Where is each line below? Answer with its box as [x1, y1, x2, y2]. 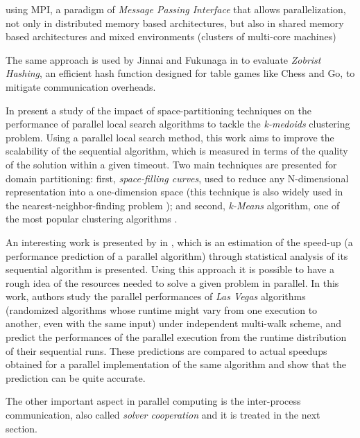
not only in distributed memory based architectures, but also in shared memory [6, 15, 344, 30]
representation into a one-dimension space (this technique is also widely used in [6, 184, 343, 199]
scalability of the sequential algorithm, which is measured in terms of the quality [6, 143, 348, 158]
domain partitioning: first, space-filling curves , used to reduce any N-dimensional [6, 170, 349, 185]
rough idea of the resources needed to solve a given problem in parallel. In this [6, 275, 339, 290]
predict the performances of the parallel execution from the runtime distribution [6, 330, 347, 344]
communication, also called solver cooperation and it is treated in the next [6, 408, 320, 422]
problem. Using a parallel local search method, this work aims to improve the [6, 130, 334, 144]
